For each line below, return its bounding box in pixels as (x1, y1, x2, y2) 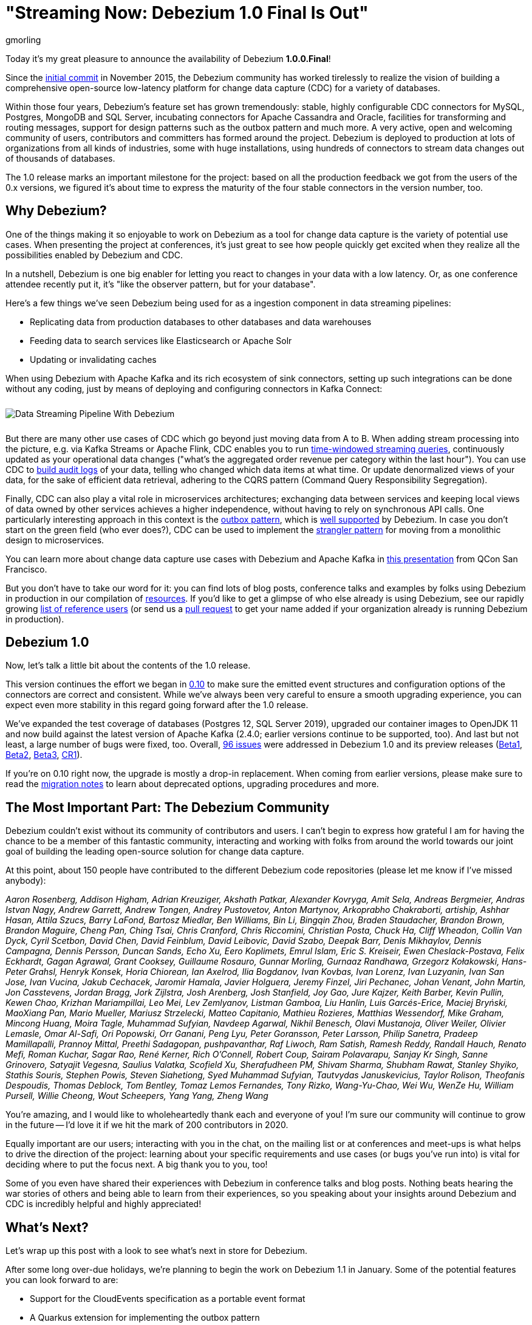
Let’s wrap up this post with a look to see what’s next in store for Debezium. (5, 1245, 308, 1256)
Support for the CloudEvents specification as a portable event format (30, 1293, 305, 1304)
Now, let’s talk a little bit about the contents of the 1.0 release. (5, 660, 251, 671)
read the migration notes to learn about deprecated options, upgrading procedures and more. (5, 779, 379, 790)
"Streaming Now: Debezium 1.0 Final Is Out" (5, 2, 369, 23)
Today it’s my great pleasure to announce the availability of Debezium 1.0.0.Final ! (5, 53, 331, 64)
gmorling (5, 34, 41, 45)
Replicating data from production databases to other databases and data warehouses (30, 316, 372, 327)
